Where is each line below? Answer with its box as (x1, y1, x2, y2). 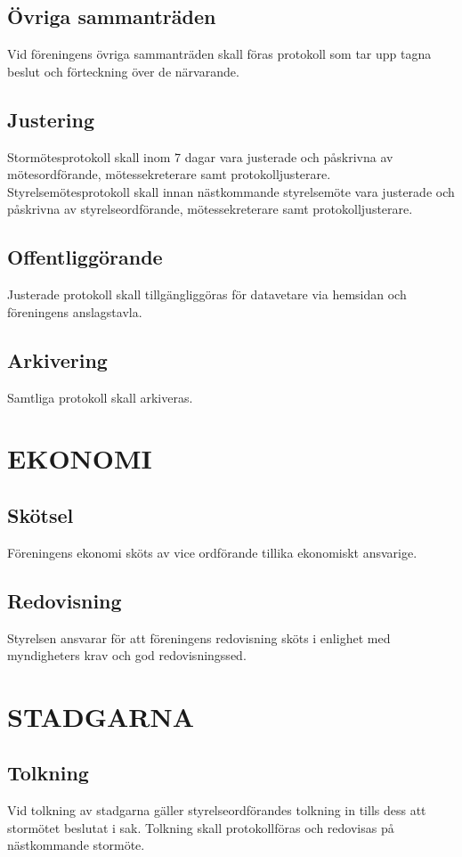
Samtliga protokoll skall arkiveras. (7, 388, 193, 406)
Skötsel (7, 501, 74, 528)
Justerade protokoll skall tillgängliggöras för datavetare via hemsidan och (7, 285, 407, 304)
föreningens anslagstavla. (7, 302, 142, 321)
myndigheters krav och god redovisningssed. (7, 646, 247, 665)
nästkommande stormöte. (7, 836, 145, 854)
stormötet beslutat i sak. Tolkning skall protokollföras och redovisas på (7, 818, 394, 837)
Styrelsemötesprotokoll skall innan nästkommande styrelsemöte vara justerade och (7, 182, 455, 200)
